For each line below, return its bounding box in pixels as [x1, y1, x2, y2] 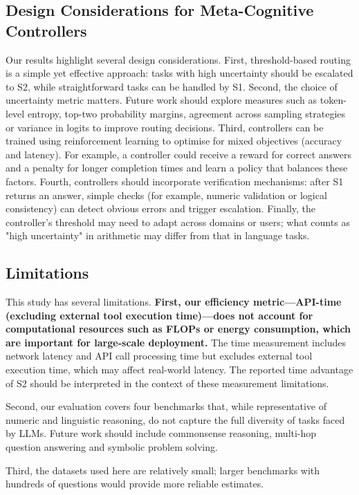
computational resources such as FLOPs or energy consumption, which [6, 321, 351, 336]
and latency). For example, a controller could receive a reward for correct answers [6, 147, 352, 161]
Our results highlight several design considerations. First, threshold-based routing [6, 52, 351, 66]
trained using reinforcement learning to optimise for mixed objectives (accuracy [6, 133, 342, 148]
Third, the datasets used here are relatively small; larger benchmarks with [6, 463, 320, 477]
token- [320, 93, 347, 107]
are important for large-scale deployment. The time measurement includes [6, 335, 347, 349]
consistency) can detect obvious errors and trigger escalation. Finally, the [6, 201, 315, 216]
